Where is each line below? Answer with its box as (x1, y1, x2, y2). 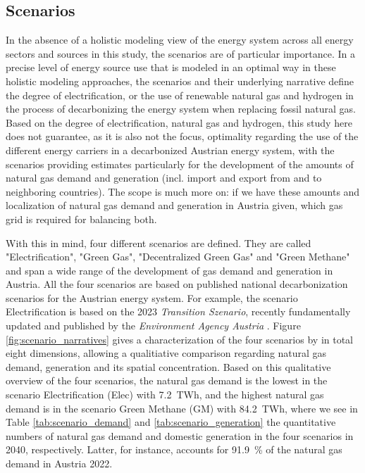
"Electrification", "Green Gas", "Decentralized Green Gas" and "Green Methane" (6, 249, 350, 264)
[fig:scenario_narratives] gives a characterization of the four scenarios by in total (6, 332, 353, 346)
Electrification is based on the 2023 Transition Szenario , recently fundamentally (6, 304, 351, 319)
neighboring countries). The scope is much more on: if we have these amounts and (6, 184, 360, 198)
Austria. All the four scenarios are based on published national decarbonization (6, 277, 348, 291)
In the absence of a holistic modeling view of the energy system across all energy (6, 32, 354, 47)
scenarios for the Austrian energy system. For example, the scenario (6, 290, 298, 305)
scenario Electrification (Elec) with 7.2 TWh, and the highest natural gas (6, 387, 324, 402)
